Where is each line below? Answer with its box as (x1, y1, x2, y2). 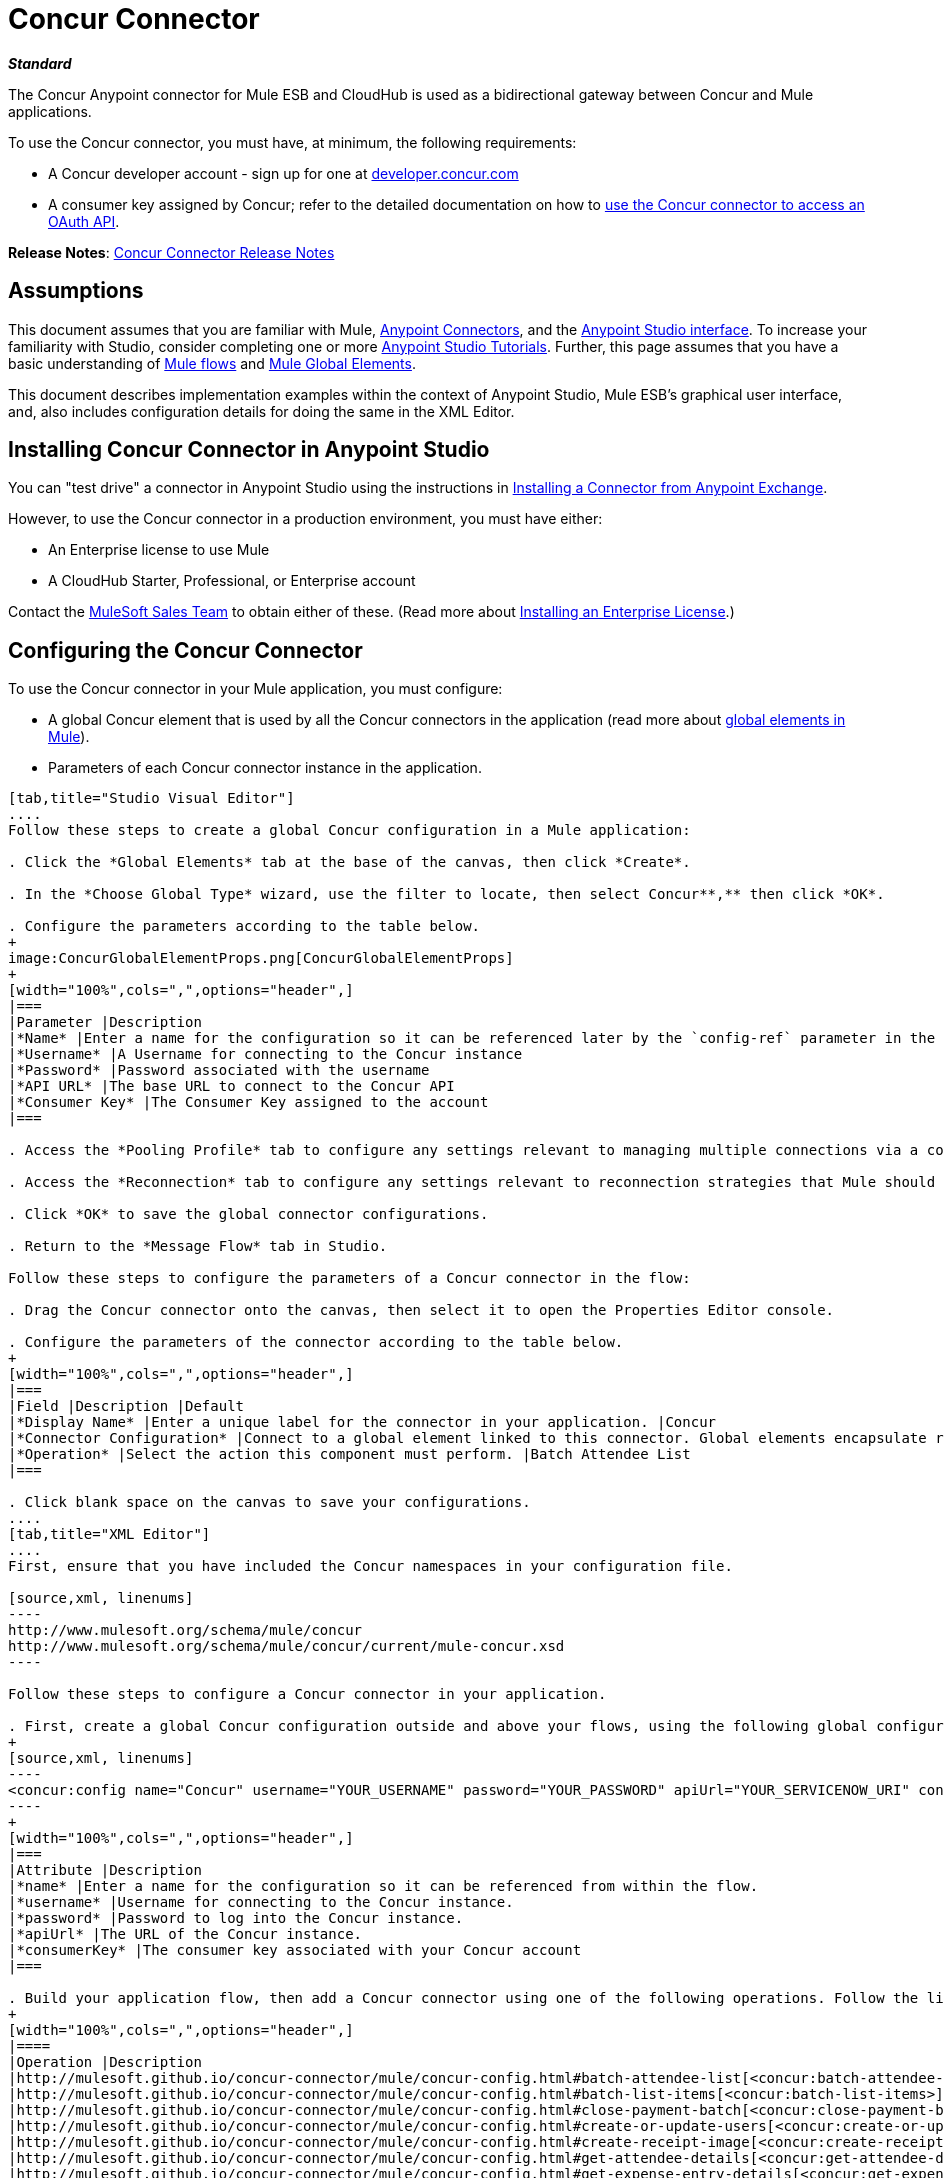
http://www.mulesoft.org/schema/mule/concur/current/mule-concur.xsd (8, 1638, 565, 1655)
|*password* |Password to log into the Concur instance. (8, 1910, 464, 1927)
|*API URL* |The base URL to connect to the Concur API (8, 1078, 455, 1095)
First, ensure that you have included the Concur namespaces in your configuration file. (8, 1558, 733, 1575)
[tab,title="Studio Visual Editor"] (8, 790, 295, 807)
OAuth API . (48, 212, 120, 230)
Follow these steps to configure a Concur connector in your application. (8, 1686, 607, 1703)
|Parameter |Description (8, 1014, 202, 1031)
